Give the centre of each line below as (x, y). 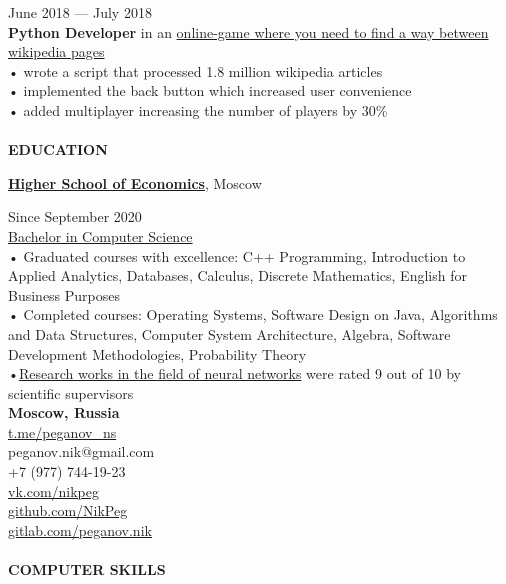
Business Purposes (64, 294)
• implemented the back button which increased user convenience (210, 90)
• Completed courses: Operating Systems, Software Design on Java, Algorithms (253, 314)
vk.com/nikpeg (54, 490)
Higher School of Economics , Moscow (135, 182)
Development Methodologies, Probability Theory (157, 353)
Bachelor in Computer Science (100, 235)
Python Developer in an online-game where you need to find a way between (248, 31)
